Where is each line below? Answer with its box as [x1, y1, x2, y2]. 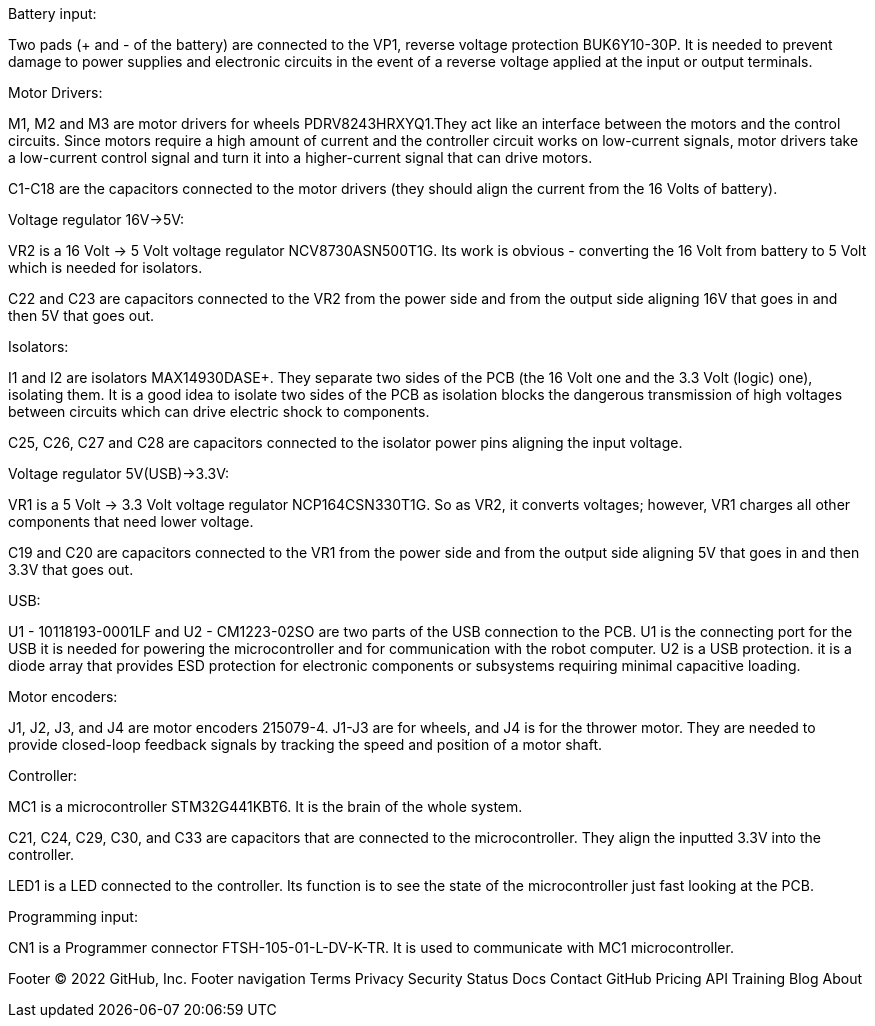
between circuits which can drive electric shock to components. [8, 403, 430, 420]
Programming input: [8, 908, 138, 925]
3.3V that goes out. [8, 561, 134, 578]
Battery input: [8, 5, 97, 22]
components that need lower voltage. [8, 513, 254, 530]
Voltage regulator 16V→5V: [8, 211, 185, 228]
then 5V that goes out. [8, 307, 155, 324]
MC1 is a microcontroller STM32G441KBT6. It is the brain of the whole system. [8, 798, 523, 815]
